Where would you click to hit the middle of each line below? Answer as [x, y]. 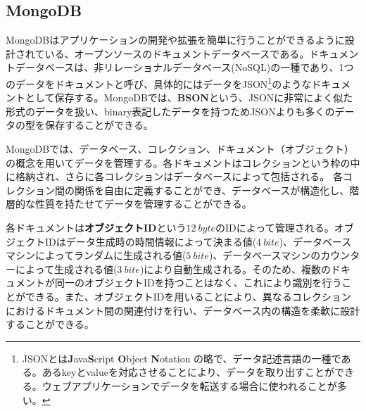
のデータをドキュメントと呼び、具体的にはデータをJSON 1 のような [159, 82]
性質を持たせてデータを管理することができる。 [143, 204]
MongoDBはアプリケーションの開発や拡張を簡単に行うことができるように [175, 40]
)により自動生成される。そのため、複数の [235, 268]
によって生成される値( [66, 268]
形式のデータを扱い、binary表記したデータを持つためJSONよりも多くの [170, 111]
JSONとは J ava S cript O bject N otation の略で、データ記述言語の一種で [182, 358]
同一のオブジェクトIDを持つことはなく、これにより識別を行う [198, 283]
